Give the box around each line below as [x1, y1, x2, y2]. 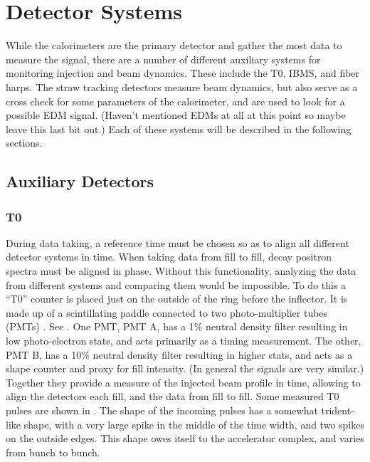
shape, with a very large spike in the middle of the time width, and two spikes [23, 416, 364, 431]
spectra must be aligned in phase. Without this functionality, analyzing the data [6, 263, 356, 278]
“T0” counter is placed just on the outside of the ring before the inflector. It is [6, 291, 348, 306]
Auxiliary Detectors [6, 170, 154, 192]
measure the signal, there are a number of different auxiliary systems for [6, 51, 321, 66]
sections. [6, 135, 43, 150]
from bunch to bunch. [6, 444, 100, 459]
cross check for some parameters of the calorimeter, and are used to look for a [6, 93, 345, 108]
